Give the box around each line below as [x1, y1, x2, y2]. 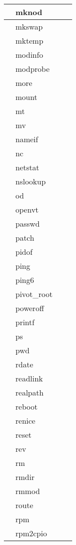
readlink [15, 373, 43, 384]
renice [15, 415, 35, 426]
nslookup [15, 176, 46, 187]
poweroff [15, 302, 44, 314]
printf [15, 316, 35, 328]
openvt [15, 204, 39, 215]
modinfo [15, 49, 43, 60]
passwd [15, 218, 40, 229]
